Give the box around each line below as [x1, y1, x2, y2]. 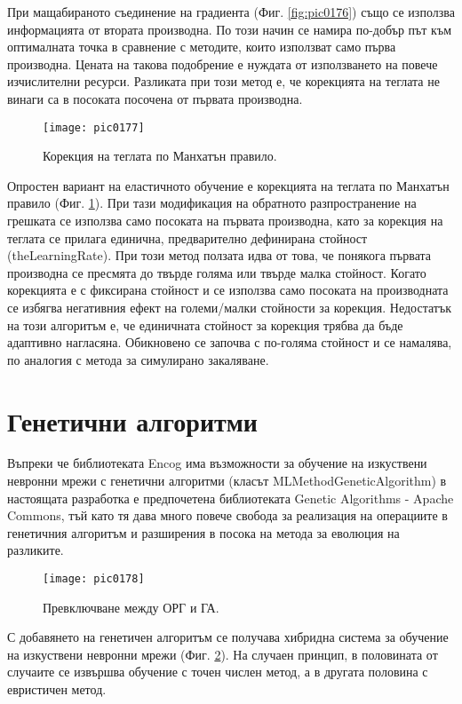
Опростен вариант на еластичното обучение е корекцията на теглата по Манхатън [7, 176, 450, 194]
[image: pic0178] [43, 573, 145, 586]
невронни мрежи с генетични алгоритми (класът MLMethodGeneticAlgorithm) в [7, 471, 447, 490]
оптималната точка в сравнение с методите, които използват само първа [7, 37, 396, 56]
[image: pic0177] [43, 121, 145, 134]
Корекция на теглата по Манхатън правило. [43, 146, 277, 165]
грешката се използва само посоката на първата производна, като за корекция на [7, 211, 443, 229]
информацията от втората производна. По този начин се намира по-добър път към [7, 20, 452, 38]
